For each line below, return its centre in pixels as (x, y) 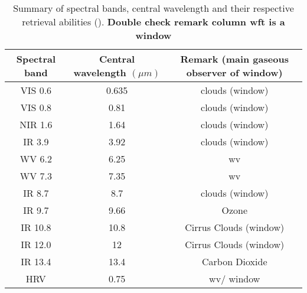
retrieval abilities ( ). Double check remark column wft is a (153, 22)
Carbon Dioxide (234, 261)
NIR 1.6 (36, 124)
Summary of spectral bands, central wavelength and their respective (153, 8)
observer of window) (234, 72)
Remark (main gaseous (234, 59)
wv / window (235, 279)
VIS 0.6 (36, 90)
